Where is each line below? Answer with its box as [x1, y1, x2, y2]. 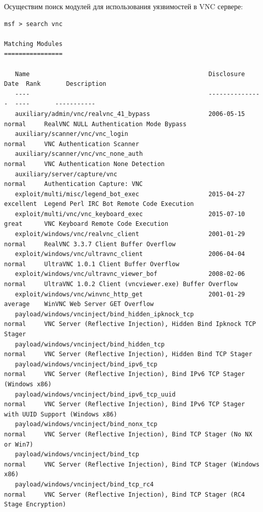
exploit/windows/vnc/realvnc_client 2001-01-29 [15, 230, 245, 238]
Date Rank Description [4, 80, 107, 88]
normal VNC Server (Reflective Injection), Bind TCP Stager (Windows [4, 460, 260, 468]
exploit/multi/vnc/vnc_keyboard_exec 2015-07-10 [15, 210, 245, 218]
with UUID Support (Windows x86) [4, 410, 117, 418]
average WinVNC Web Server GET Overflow [4, 300, 154, 308]
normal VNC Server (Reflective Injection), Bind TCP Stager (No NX [4, 430, 252, 438]
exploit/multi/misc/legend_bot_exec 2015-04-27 [15, 190, 245, 198]
